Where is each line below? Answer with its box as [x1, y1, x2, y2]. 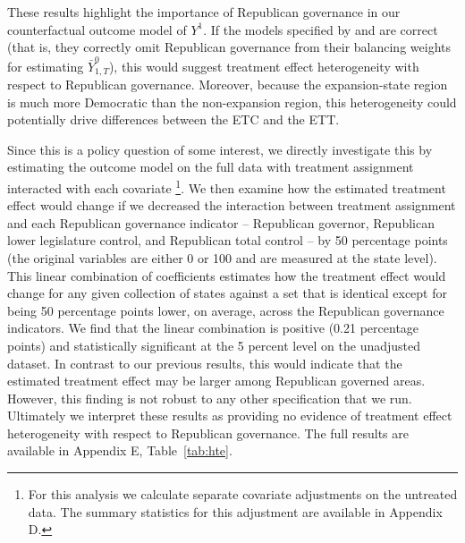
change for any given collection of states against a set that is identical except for [7, 284, 447, 302]
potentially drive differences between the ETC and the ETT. [7, 110, 340, 129]
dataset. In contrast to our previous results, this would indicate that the [7, 353, 402, 372]
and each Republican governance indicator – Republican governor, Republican [7, 213, 435, 232]
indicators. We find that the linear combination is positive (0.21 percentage [7, 318, 419, 337]
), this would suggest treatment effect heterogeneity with [108, 56, 419, 75]
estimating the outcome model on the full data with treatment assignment [7, 157, 414, 176]
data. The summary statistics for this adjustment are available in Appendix [28, 502, 443, 521]
